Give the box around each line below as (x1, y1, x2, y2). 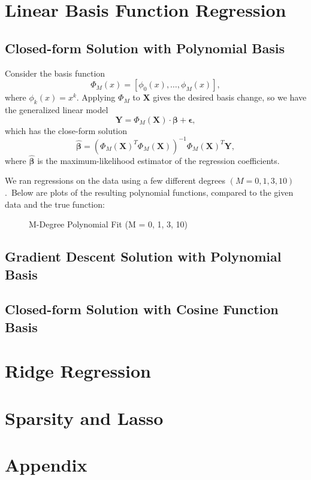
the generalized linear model (5, 103, 108, 116)
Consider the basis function (5, 66, 105, 79)
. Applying (76, 91, 116, 104)
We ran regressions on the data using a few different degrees (5, 174, 226, 187)
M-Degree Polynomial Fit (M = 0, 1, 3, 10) (29, 218, 188, 230)
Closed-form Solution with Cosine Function (5, 300, 279, 318)
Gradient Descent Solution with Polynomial (5, 247, 282, 266)
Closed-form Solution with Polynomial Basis (5, 38, 285, 57)
